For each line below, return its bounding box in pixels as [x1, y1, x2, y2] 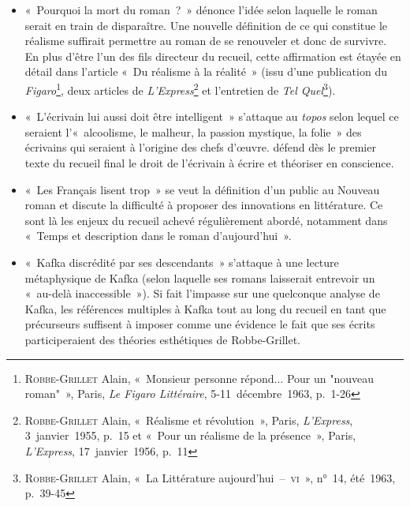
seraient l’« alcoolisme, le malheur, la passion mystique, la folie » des [24, 123, 362, 140]
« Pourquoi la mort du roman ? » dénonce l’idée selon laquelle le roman [24, 2, 378, 17]
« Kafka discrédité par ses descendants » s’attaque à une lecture [24, 253, 339, 270]
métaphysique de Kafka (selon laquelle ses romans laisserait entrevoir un [24, 269, 375, 286]
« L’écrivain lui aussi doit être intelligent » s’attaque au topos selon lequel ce [24, 108, 399, 125]
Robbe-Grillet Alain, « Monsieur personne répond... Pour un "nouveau [24, 369, 375, 386]
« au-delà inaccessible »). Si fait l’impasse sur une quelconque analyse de [24, 285, 380, 302]
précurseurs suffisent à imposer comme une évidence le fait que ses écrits [24, 316, 375, 332]
